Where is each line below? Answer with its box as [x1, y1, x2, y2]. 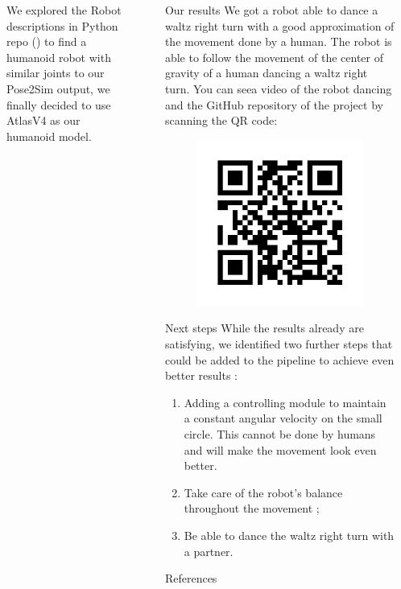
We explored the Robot [6, 2, 122, 18]
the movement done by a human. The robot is [164, 33, 392, 50]
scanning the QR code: [164, 112, 278, 129]
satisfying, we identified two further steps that [164, 336, 393, 352]
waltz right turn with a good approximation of [164, 17, 395, 34]
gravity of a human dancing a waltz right [164, 64, 368, 81]
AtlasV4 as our [6, 112, 81, 129]
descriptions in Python [6, 17, 118, 34]
